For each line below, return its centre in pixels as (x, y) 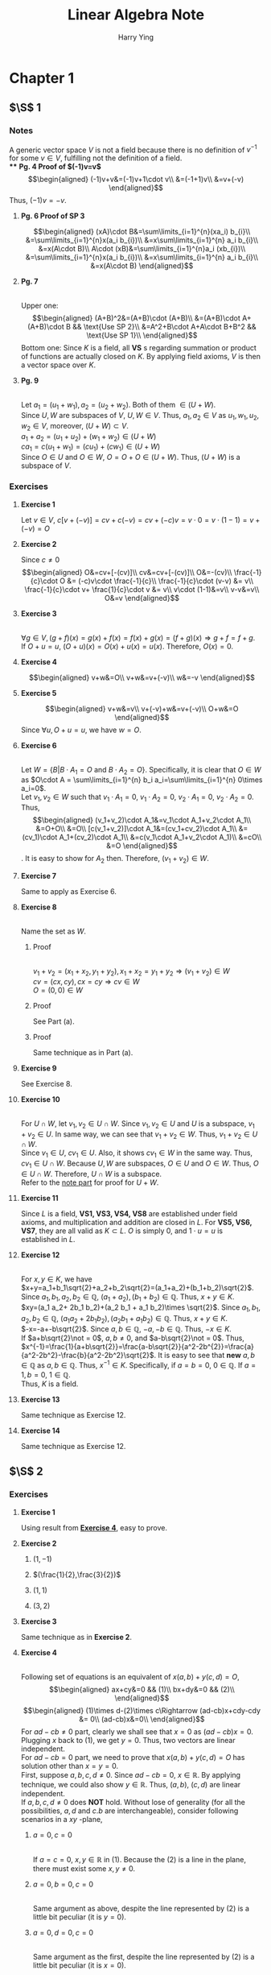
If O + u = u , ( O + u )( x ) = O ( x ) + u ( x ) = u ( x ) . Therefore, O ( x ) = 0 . (127, 646)
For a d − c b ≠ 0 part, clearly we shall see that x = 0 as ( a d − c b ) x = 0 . (137, 1731)
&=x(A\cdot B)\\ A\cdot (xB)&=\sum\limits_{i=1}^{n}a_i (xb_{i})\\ (142, 249)
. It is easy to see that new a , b (205, 1356)
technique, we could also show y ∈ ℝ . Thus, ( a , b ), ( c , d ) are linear (131, 1784)
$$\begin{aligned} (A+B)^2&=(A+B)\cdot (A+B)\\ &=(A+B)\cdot (136, 318)
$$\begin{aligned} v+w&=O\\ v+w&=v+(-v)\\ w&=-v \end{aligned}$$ (142, 677)
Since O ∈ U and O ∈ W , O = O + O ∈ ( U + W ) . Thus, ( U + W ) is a (130, 458)
